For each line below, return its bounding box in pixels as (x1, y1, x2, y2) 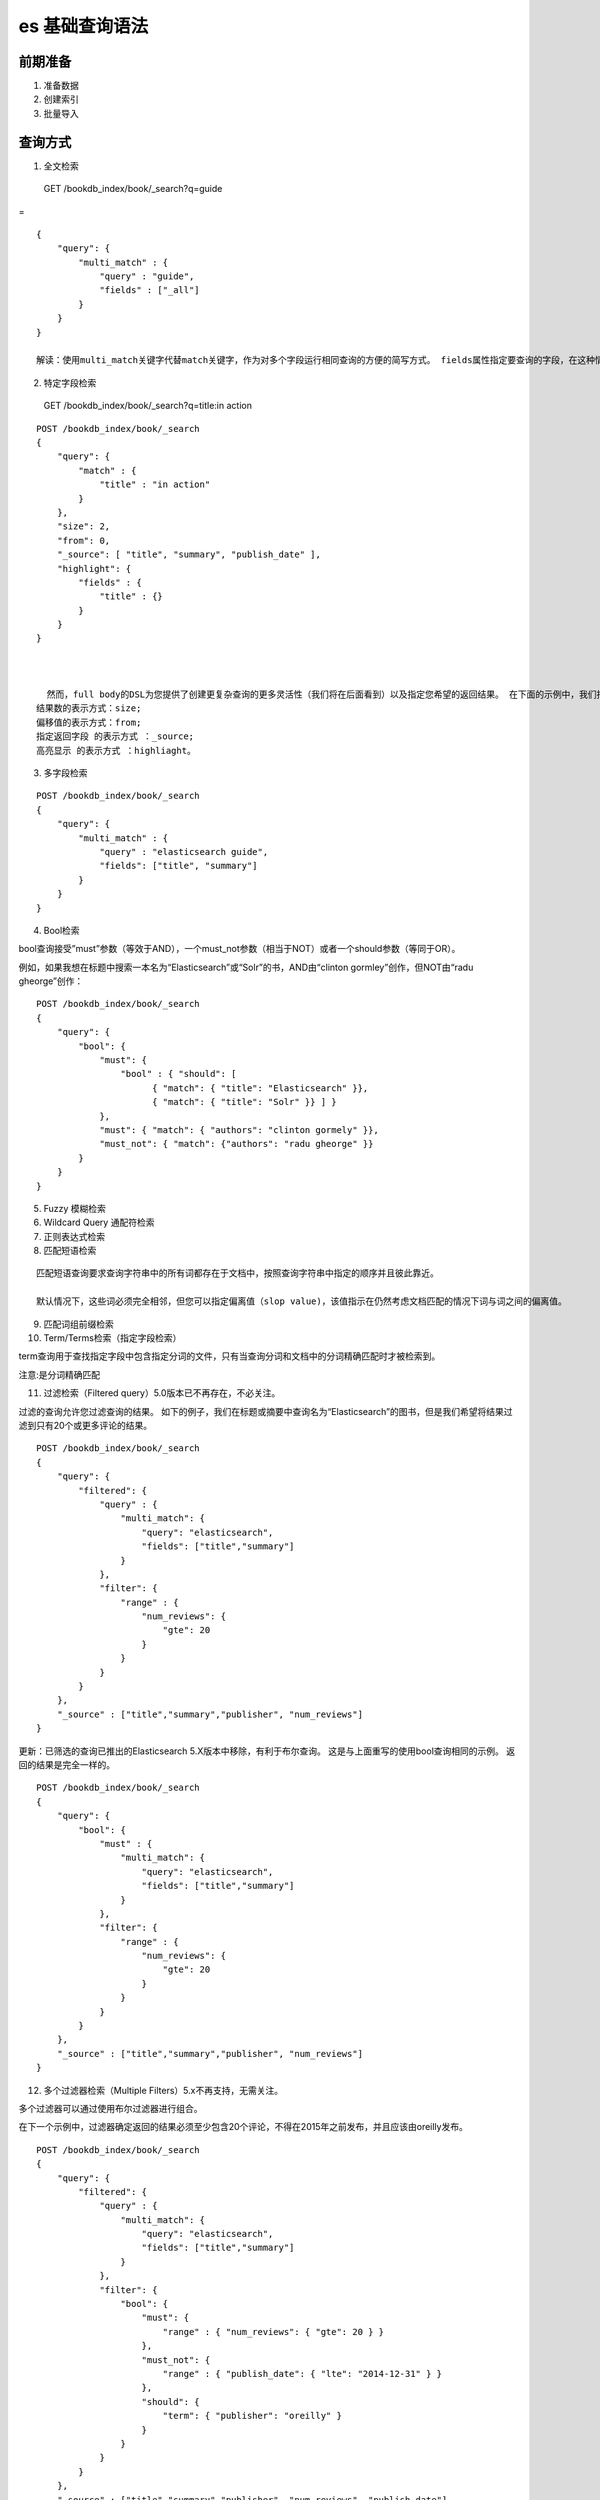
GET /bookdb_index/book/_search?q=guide (43, 183, 223, 195)
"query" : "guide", (99, 271, 195, 282)
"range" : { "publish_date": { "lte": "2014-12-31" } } (162, 2368, 443, 2379)
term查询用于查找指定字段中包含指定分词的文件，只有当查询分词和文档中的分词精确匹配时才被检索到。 (18, 1350, 441, 1362)
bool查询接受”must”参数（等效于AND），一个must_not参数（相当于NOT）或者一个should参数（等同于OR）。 (18, 943, 461, 955)
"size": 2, (56, 521, 111, 532)
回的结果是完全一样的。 (18, 1758, 115, 1770)
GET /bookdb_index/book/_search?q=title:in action (43, 400, 252, 412)
